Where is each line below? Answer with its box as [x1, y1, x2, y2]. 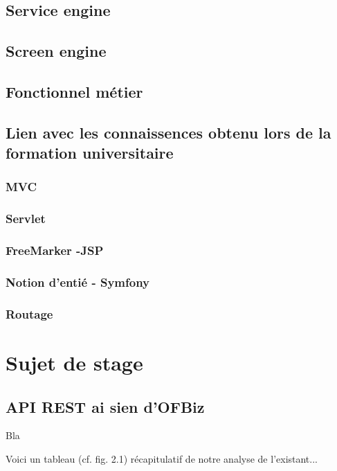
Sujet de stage [6, 348, 143, 376]
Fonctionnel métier [6, 80, 143, 102]
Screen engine [6, 40, 107, 62]
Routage [6, 305, 53, 322]
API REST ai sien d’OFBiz [6, 396, 205, 417]
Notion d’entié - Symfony [6, 273, 150, 290]
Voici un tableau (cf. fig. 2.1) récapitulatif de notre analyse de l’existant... [6, 451, 318, 465]
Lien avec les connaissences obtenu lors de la [6, 121, 331, 143]
